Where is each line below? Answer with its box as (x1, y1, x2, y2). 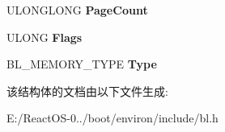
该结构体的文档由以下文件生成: (6, 82, 168, 99)
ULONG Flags (6, 28, 83, 45)
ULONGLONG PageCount (6, 2, 148, 18)
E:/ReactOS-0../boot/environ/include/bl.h (6, 109, 219, 126)
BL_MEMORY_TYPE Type (6, 56, 157, 72)
